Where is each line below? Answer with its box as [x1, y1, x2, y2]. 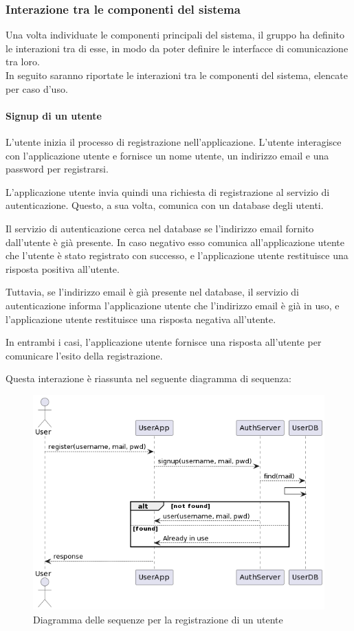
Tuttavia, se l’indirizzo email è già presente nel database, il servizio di [5, 285, 300, 299]
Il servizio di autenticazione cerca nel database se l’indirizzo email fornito [5, 221, 314, 235]
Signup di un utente [5, 108, 102, 122]
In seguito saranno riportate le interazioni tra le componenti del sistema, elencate [5, 68, 348, 82]
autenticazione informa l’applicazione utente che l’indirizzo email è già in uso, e [5, 298, 340, 312]
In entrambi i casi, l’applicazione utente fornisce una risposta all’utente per [5, 335, 322, 349]
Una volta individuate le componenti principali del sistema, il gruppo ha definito [5, 27, 345, 42]
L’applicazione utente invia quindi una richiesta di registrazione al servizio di [5, 184, 330, 199]
